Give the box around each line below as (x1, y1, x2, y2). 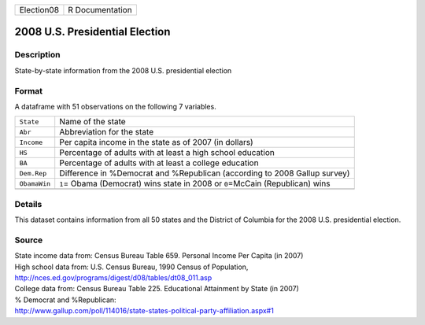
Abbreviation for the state (59, 127, 153, 138)
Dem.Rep (19, 169, 47, 177)
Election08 (19, 5, 59, 15)
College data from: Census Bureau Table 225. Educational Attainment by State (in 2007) (14, 284, 299, 294)
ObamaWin (19, 179, 51, 188)
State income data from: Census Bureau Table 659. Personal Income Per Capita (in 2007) (14, 251, 304, 260)
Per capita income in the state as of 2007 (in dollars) (59, 137, 253, 148)
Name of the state (59, 116, 126, 127)
